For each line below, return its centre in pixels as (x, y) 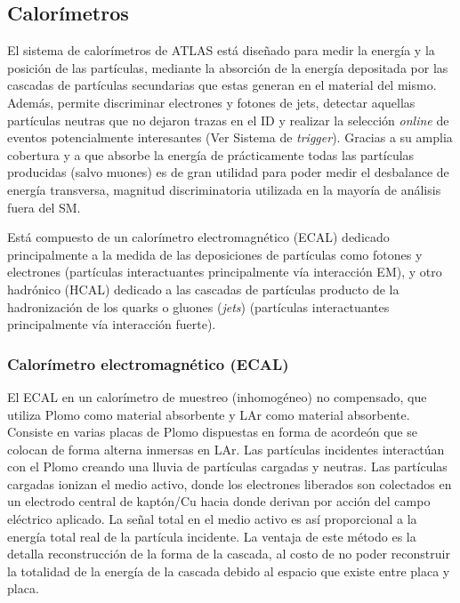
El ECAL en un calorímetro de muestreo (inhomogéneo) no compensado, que (217, 396)
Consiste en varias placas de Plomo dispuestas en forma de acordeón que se (212, 432)
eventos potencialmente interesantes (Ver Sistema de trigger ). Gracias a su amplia (230, 137)
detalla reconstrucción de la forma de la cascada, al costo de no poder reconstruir (229, 554)
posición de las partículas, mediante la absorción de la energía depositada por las (228, 67)
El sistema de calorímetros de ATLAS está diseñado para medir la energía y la (221, 50)
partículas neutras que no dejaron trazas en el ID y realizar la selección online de (228, 120)
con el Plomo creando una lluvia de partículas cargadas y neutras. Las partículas (227, 466)
